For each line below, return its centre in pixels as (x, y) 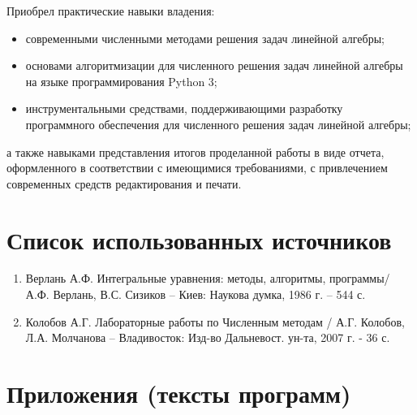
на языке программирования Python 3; (121, 81)
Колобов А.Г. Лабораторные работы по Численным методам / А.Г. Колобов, (215, 321)
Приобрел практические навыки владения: (111, 11)
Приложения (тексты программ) (179, 393)
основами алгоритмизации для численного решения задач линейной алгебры (214, 65)
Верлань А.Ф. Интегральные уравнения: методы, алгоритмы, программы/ (208, 278)
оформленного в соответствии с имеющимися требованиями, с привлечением (197, 168)
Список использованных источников (199, 239)
